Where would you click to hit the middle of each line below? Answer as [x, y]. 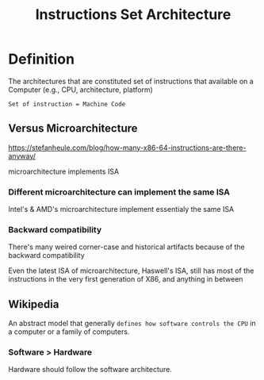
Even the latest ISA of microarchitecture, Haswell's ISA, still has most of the [131, 271]
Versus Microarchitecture [73, 129]
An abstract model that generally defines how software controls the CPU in [132, 324]
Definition [42, 59]
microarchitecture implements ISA [64, 171]
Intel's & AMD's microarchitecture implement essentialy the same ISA [121, 209]
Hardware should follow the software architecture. [90, 370]
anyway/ [22, 155]
